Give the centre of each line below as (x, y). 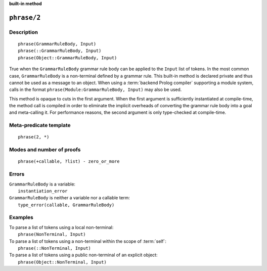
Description (23, 32)
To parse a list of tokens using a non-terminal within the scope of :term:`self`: (88, 241)
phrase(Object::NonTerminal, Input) (62, 262)
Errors (17, 174)
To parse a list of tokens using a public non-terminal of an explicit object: (83, 255)
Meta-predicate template (40, 125)
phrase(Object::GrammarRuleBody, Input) (67, 58)
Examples (21, 218)
